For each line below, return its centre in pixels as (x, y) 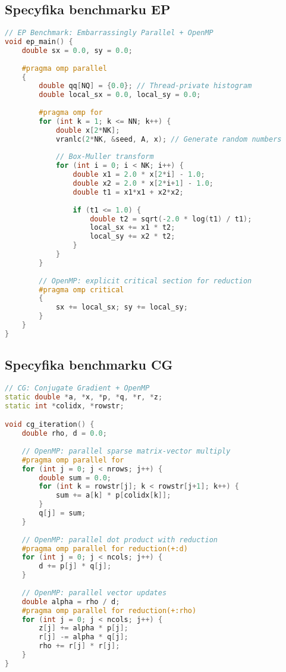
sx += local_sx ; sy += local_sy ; (122, 307)
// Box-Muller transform (105, 157)
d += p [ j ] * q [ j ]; (75, 566)
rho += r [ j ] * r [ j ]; (79, 646)
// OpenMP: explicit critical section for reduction (145, 281)
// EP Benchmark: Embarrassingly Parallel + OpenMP (109, 33)
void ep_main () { (39, 42)
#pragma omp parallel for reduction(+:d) (105, 548)
